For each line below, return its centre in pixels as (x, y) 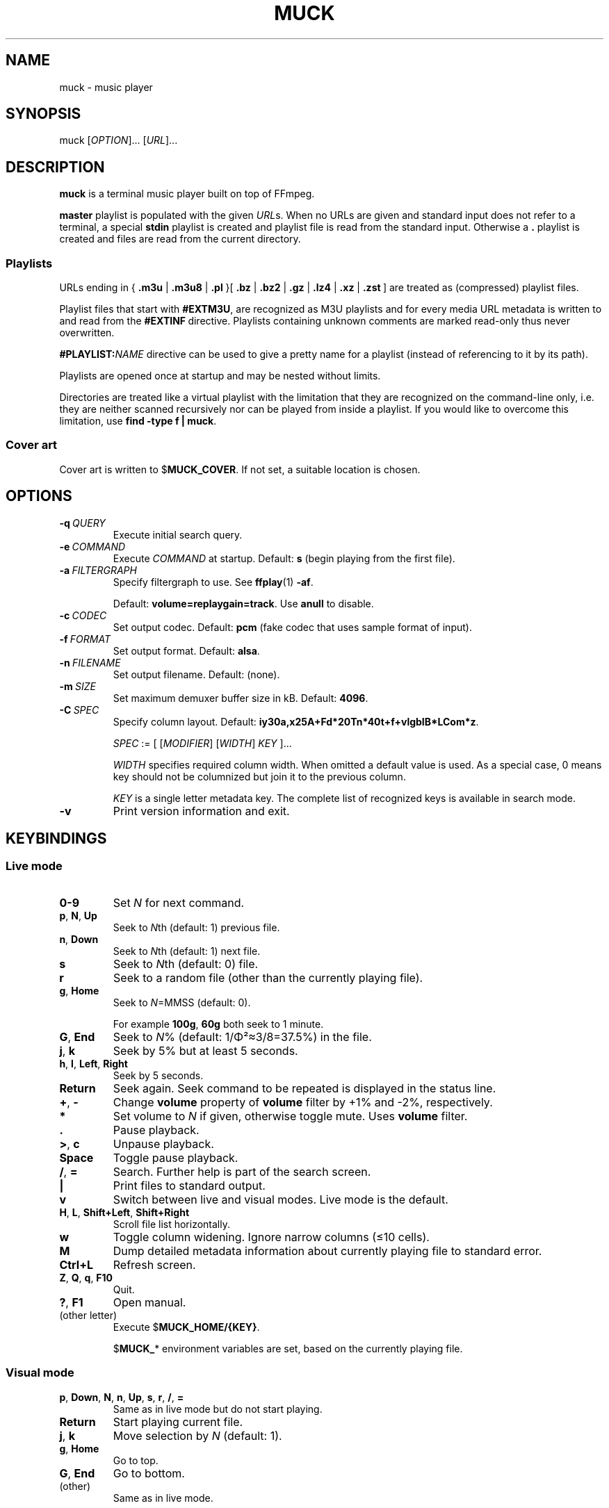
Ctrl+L (76, 1264)
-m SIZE (78, 686)
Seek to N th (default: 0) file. (186, 964)
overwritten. (87, 333)
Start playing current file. (178, 1421)
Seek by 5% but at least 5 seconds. (205, 1050)
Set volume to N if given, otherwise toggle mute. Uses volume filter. (290, 1116)
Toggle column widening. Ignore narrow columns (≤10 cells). (271, 1237)
